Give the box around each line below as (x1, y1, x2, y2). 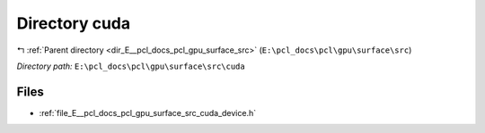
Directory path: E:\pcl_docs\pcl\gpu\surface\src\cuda (16, 61, 246, 71)
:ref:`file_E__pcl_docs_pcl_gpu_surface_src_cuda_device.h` (39, 107, 256, 118)
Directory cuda (16, 13, 130, 33)
